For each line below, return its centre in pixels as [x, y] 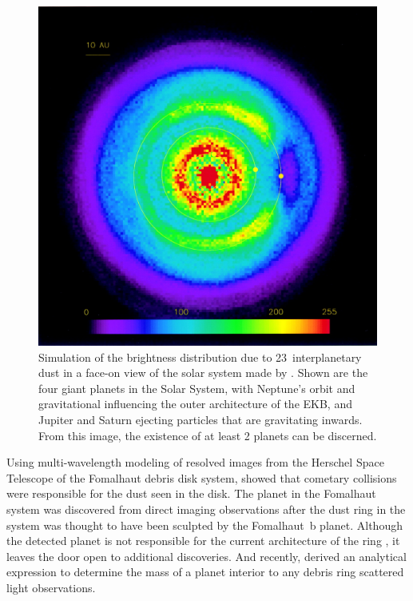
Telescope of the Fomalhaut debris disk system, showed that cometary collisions [202, 477]
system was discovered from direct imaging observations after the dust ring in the [206, 509]
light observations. [51, 587]
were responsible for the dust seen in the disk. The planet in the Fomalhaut [191, 493]
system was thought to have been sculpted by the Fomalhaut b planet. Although [205, 525]
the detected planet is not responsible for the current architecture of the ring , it [203, 541]
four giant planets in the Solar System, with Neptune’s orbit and [197, 388]
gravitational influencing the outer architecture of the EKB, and [195, 404]
